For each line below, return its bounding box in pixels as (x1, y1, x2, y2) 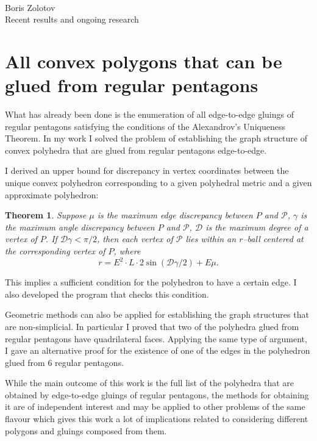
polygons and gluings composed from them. (5, 424, 167, 437)
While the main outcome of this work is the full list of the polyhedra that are (5, 376, 294, 389)
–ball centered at (243, 232, 304, 245)
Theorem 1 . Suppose (5, 209, 87, 221)
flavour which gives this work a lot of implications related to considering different (5, 412, 308, 425)
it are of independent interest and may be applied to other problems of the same (5, 400, 305, 413)
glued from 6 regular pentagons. (5, 356, 124, 368)
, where (113, 245, 141, 257)
